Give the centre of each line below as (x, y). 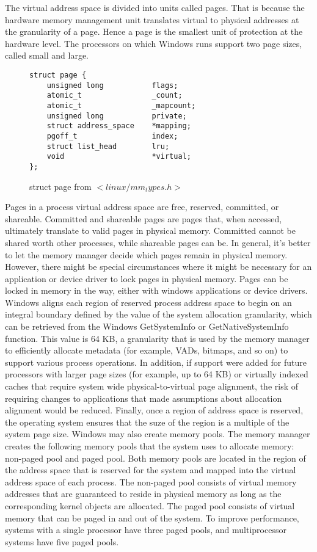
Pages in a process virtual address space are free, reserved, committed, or (142, 207)
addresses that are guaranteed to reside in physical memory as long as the (143, 494)
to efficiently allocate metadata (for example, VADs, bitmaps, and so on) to (147, 350)
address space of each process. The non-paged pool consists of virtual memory (151, 481)
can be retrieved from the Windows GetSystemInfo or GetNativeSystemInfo (147, 326)
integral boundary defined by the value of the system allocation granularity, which (158, 314)
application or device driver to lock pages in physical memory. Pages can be (147, 278)
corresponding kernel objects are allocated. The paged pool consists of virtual (150, 505)
